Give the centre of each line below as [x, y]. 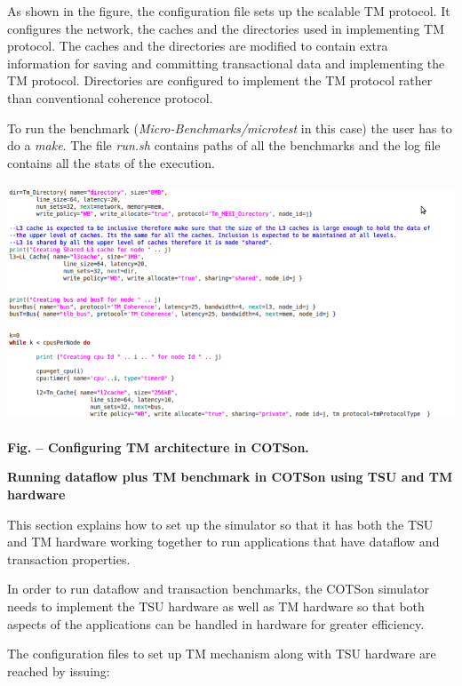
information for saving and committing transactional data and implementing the [226, 63]
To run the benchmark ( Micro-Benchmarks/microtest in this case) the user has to [230, 128]
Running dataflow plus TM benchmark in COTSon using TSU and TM [230, 477]
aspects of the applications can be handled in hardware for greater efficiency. [216, 623]
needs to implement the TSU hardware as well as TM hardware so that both [216, 606]
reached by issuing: [59, 670]
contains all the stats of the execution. [111, 162]
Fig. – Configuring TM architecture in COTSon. [158, 447]
